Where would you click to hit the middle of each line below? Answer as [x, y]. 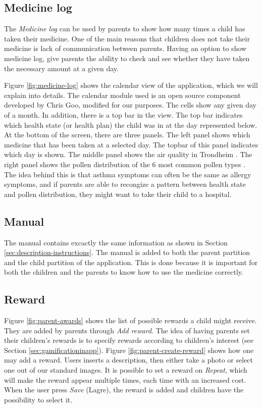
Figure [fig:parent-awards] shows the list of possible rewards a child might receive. [130, 320]
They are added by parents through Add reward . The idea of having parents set [127, 330]
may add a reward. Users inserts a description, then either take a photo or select [129, 360]
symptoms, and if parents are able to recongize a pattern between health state [125, 184]
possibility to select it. [38, 399]
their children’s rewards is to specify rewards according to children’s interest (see [129, 340]
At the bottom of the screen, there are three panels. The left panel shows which [127, 135]
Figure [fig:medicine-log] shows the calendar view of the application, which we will [131, 85]
